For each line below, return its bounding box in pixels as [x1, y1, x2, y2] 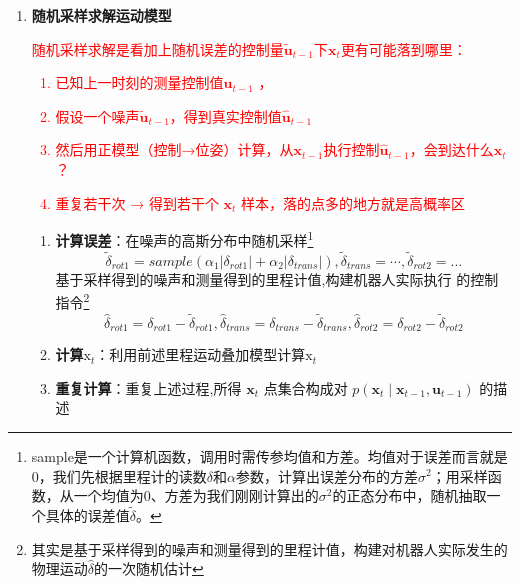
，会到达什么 [409, 139, 494, 160]
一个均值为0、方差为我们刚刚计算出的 [73, 485, 319, 506]
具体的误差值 [45, 504, 130, 525]
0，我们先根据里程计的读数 [31, 465, 207, 486]
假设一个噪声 [55, 105, 140, 126]
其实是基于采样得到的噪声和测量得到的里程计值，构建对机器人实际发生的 [31, 538, 508, 559]
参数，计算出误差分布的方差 [235, 465, 418, 486]
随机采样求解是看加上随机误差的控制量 [31, 38, 284, 59]
